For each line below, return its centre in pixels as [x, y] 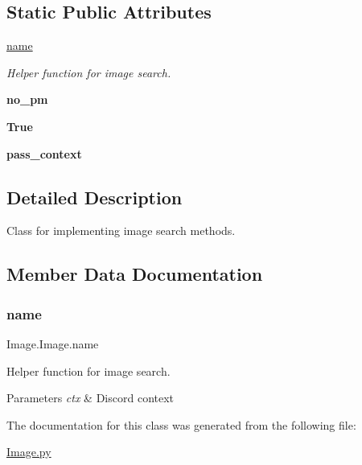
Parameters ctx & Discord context [90, 398]
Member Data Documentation [135, 274]
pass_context [44, 153]
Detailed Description [95, 197]
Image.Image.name [53, 343]
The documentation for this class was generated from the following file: [181, 424]
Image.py [29, 452]
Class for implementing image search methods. [121, 230]
